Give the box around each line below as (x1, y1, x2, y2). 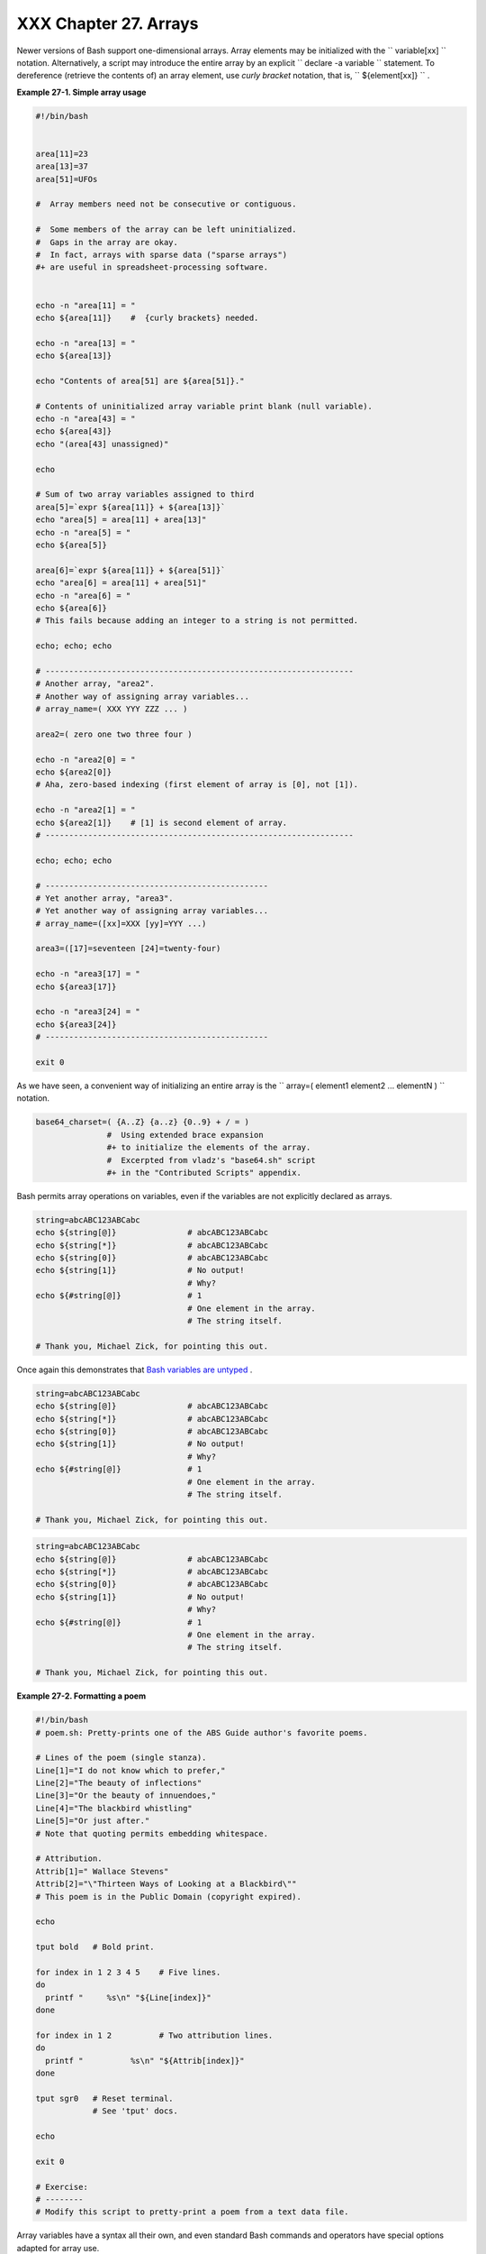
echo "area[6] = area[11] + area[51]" (35, 578, 207, 588)
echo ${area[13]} (35, 351, 112, 361)
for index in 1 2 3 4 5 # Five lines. (35, 1966, 221, 1977)
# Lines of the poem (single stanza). (35, 1753, 207, 1763)
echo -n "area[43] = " (35, 414, 136, 424)
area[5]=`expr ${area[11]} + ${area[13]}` (35, 501, 226, 512)
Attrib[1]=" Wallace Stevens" (35, 1866, 169, 1876)
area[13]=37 (35, 161, 89, 171)
